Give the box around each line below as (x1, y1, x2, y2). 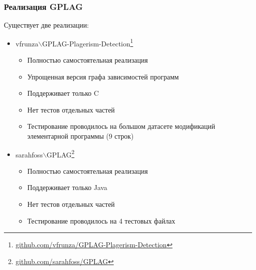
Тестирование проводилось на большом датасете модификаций (27, 121, 216, 131)
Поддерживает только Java (27, 182, 107, 193)
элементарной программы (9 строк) (27, 131, 134, 141)
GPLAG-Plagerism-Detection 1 (42, 37, 133, 48)
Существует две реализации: (4, 20, 89, 30)
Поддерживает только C (27, 88, 99, 98)
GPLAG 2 (46, 148, 75, 159)
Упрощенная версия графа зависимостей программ (27, 71, 179, 81)
